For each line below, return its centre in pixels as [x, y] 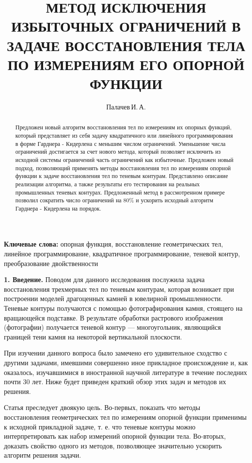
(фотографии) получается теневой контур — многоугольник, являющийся [112, 327]
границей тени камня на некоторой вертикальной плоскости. [93, 336]
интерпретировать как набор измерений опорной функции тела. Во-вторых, [115, 436]
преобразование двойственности [51, 263]
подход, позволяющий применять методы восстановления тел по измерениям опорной [123, 168]
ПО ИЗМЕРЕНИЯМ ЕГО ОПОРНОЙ [126, 64]
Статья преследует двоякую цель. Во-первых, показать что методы [102, 407]
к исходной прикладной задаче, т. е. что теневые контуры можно [100, 426]
